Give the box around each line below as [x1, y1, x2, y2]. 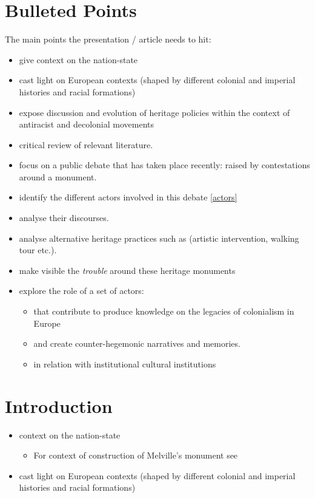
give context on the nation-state [19, 53, 138, 66]
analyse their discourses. [19, 211, 109, 224]
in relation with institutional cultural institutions [33, 357, 216, 370]
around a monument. [19, 170, 97, 183]
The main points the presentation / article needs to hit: [5, 33, 211, 46]
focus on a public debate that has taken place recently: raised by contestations [19, 159, 310, 171]
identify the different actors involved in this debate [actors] [19, 191, 237, 203]
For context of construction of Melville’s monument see [33, 449, 238, 462]
